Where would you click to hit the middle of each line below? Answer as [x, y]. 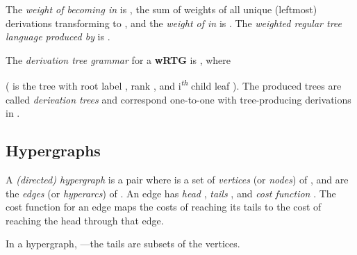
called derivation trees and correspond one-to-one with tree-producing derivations [178, 99]
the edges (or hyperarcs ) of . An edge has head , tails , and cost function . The [171, 193]
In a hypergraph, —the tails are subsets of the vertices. [123, 244]
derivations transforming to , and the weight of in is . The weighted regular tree [174, 23]
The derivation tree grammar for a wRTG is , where [118, 59]
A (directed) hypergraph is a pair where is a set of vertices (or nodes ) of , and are [177, 180]
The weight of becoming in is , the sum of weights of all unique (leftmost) [161, 9]
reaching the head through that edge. [85, 220]
